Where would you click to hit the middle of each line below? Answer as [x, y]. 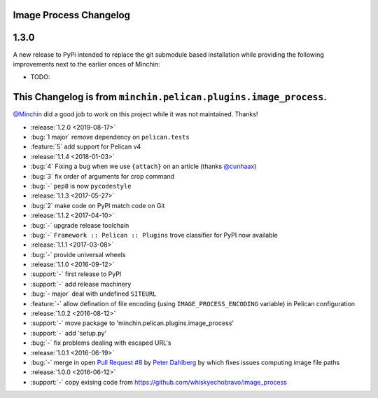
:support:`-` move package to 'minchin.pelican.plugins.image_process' [132, 323]
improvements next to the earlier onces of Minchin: [86, 64]
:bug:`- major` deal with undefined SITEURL [93, 294]
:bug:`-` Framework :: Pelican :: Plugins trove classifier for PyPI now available [154, 235]
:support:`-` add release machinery [81, 284]
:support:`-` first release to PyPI [76, 274]
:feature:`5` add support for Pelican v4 [86, 146]
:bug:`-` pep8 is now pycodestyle [81, 186]
